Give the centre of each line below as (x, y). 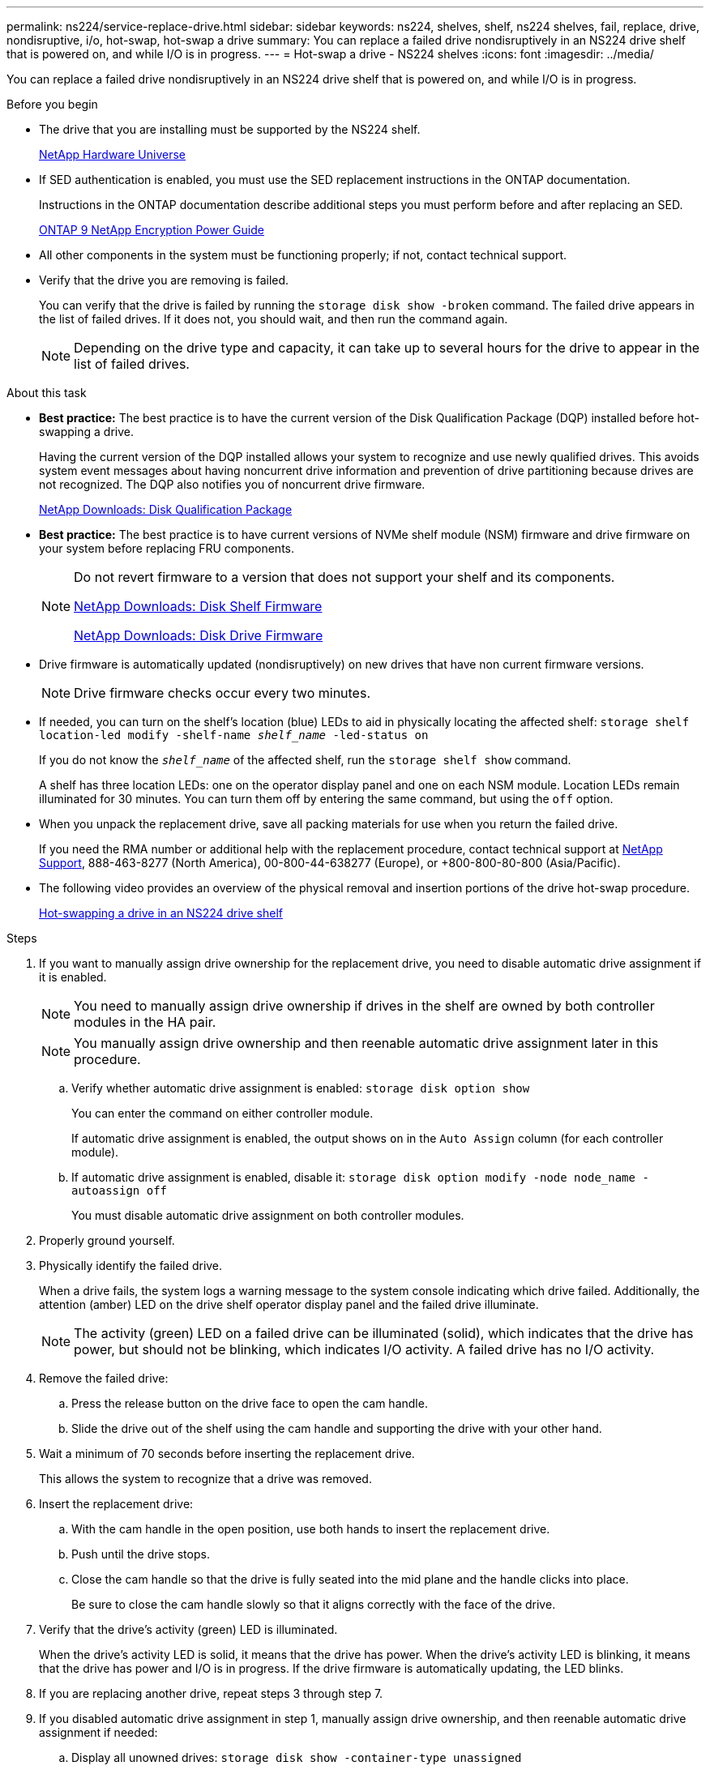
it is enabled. (73, 977)
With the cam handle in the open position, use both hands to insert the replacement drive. (311, 1529)
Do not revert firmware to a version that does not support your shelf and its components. (344, 577)
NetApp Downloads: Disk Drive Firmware (199, 635)
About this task (47, 393)
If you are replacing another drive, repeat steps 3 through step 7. (211, 1693)
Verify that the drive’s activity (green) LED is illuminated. (188, 1629)
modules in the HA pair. (145, 1022)
